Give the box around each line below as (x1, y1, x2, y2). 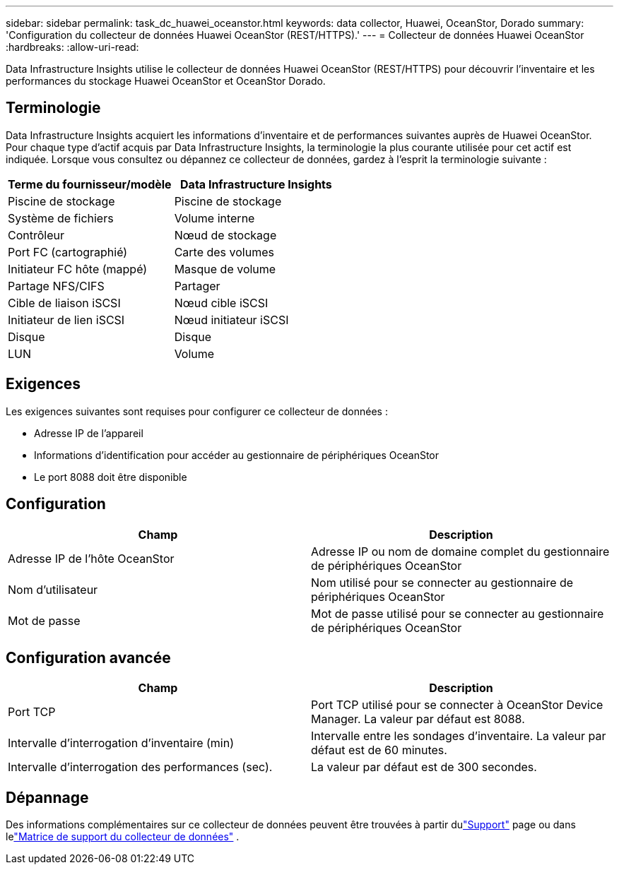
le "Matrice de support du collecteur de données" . (6, 830, 240, 843)
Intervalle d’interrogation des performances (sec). (8, 760, 273, 775)
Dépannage (6, 788, 89, 806)
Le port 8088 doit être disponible (34, 470, 187, 483)
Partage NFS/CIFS (8, 278, 105, 293)
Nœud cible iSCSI (174, 295, 269, 310)
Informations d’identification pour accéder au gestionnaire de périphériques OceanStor (34, 448, 440, 461)
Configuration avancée (6, 648, 171, 667)
